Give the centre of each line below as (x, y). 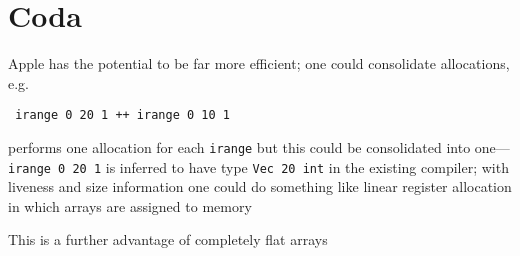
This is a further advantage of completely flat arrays (168, 239)
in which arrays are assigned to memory (130, 205)
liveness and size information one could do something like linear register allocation (260, 186)
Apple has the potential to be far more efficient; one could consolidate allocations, (259, 63)
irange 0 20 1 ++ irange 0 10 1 (122, 115)
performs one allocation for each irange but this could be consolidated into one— (259, 146)
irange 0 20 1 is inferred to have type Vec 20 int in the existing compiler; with (258, 166)
